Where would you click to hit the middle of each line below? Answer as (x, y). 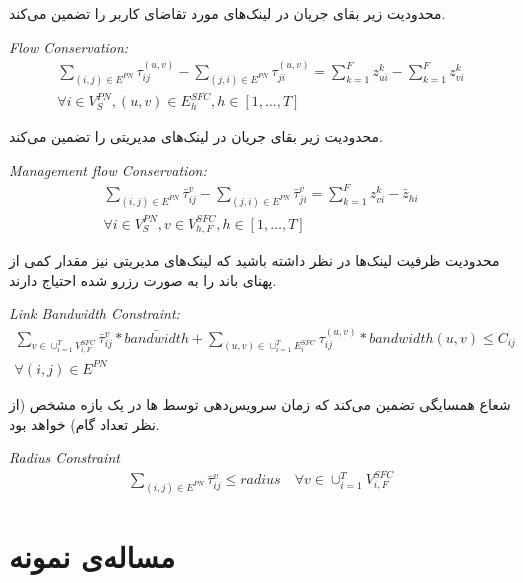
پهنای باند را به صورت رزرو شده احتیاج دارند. (143, 279)
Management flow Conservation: (108, 170)
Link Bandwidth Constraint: (94, 313)
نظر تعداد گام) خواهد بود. (84, 423)
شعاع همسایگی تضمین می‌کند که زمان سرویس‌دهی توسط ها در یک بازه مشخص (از (260, 403)
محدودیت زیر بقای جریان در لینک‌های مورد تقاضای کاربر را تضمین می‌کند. (227, 13)
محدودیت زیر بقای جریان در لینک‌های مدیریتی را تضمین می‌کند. (196, 136)
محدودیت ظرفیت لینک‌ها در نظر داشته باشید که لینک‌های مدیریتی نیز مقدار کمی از (254, 259)
